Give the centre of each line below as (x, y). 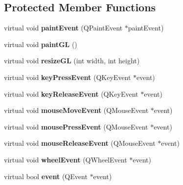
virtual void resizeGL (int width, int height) (72, 61)
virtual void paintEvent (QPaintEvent (63, 28)
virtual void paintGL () (41, 44)
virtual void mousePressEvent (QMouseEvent (76, 126)
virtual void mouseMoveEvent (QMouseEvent (76, 110)
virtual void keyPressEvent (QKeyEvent (68, 77)
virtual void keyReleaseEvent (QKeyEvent (71, 93)
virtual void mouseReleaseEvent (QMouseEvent (80, 143)
